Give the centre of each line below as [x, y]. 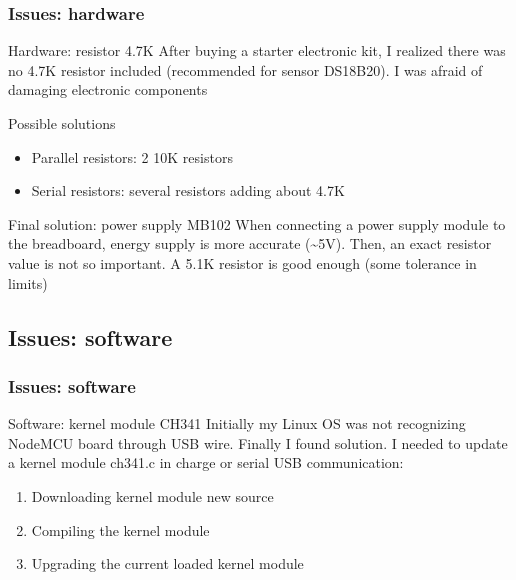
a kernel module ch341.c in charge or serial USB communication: [206, 462]
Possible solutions [62, 123]
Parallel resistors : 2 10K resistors [132, 156]
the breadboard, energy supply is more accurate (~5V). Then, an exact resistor [250, 243]
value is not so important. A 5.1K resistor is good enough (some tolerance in [242, 262]
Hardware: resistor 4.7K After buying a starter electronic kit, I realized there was [257, 50]
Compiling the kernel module [120, 529]
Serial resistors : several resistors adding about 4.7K [188, 190]
